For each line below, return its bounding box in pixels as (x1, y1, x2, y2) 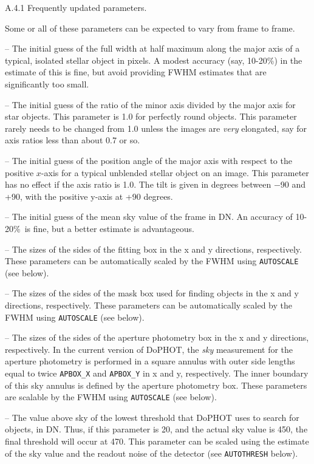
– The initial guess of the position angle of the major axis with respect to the (5, 154, 292, 166)
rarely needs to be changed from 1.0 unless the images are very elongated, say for (5, 121, 307, 134)
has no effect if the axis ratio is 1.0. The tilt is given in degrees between (5, 178, 271, 191)
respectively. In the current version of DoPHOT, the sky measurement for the (5, 343, 293, 355)
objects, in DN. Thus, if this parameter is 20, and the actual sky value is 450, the (5, 423, 308, 435)
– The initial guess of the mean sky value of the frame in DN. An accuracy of (5, 210, 293, 223)
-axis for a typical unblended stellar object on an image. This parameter (41, 166, 309, 179)
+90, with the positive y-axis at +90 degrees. (5, 189, 173, 202)
